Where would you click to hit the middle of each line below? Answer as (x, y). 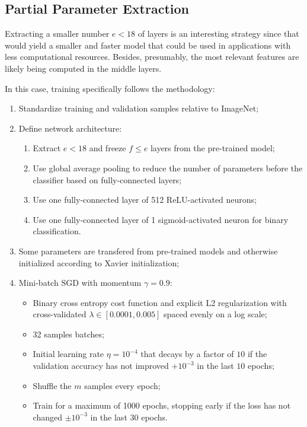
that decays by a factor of (187, 354)
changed (47, 417)
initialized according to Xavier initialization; (99, 262)
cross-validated (60, 314)
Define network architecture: (70, 128)
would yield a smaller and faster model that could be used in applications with (148, 45)
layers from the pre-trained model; (212, 148)
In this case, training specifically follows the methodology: (110, 88)
